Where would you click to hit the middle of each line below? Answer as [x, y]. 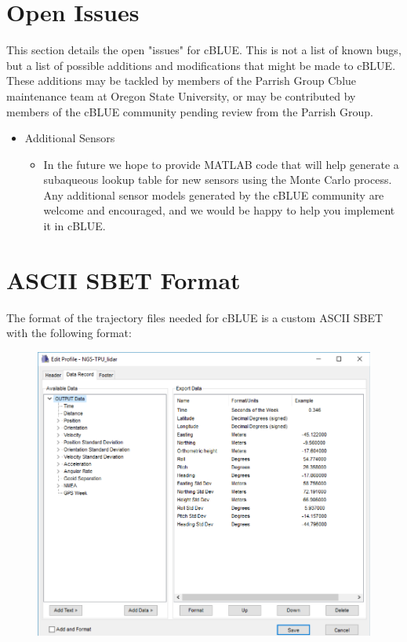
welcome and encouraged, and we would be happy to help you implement [219, 210]
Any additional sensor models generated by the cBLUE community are [214, 194]
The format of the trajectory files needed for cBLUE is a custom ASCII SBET [195, 317]
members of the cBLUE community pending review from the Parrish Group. [190, 111]
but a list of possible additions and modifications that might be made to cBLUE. [201, 65]
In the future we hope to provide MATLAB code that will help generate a [221, 164]
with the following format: [69, 333]
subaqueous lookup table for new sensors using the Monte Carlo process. [218, 180]
